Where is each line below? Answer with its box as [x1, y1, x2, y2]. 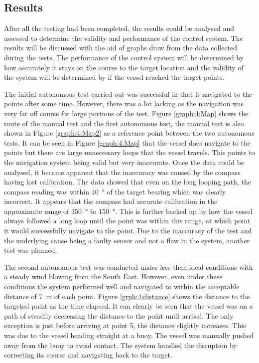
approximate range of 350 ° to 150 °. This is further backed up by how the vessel [4, 205, 253, 216]
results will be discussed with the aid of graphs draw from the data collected [4, 42, 238, 53]
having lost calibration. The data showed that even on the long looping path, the [4, 177, 252, 187]
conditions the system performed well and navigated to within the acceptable [4, 281, 240, 292]
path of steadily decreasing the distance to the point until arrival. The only [4, 310, 234, 321]
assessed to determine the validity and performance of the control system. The [4, 32, 243, 43]
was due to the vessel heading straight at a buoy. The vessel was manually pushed [4, 330, 254, 341]
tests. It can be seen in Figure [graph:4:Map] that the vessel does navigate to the [4, 137, 251, 148]
